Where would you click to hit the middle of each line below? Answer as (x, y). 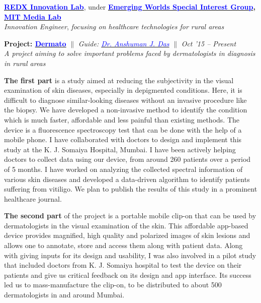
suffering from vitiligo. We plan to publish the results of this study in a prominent (131, 189)
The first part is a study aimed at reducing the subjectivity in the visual (119, 80)
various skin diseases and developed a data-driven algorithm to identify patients (127, 179)
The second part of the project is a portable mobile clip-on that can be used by (130, 216)
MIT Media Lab (33, 16)
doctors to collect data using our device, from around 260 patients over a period (127, 159)
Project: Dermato (35, 43)
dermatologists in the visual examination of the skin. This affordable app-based (126, 225)
